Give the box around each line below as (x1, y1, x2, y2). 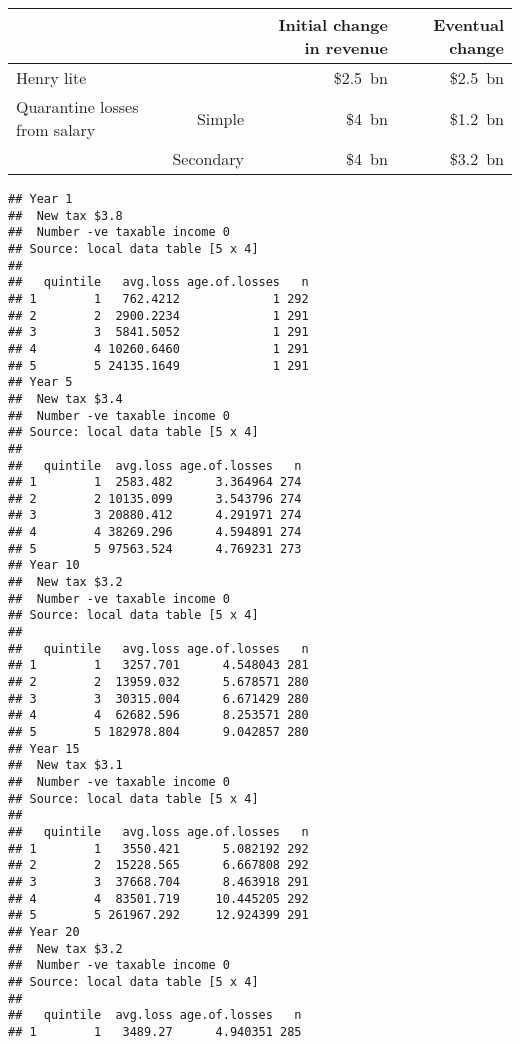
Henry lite (16, 66, 87, 89)
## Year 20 (8, 924, 80, 939)
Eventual (433, 13, 504, 36)
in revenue (304, 36, 388, 59)
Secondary (172, 147, 245, 170)
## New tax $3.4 (8, 391, 123, 406)
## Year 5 (8, 375, 73, 390)
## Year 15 (8, 741, 80, 756)
